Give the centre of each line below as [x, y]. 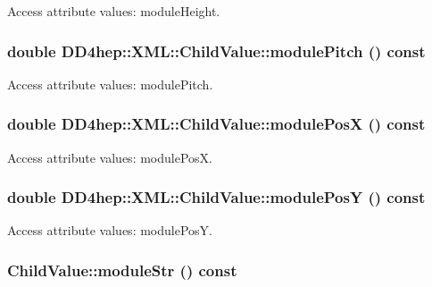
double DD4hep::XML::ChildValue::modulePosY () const [216, 197]
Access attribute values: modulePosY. [110, 230]
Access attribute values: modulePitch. [110, 84]
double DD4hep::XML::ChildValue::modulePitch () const [216, 51]
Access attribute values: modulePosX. [110, 157]
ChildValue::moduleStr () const [122, 270]
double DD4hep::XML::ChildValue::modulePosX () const [216, 124]
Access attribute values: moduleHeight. [114, 11]
